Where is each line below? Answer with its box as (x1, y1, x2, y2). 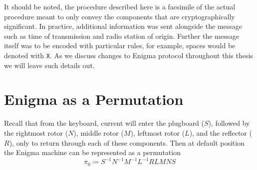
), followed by (208, 118, 250, 128)
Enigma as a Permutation (4, 89, 184, 109)
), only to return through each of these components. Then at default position (9, 137, 245, 148)
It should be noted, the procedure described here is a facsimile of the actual (4, 1, 236, 11)
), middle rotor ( (73, 127, 124, 138)
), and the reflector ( (189, 127, 252, 138)
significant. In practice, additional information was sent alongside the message (4, 21, 242, 31)
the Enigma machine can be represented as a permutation (4, 147, 181, 158)
